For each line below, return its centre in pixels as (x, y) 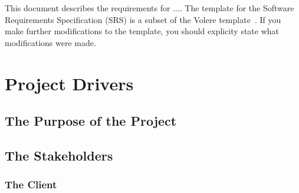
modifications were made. (50, 42)
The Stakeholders (59, 155)
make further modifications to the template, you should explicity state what (142, 31)
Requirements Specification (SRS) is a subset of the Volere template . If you (143, 19)
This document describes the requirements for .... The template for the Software (149, 8)
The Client (31, 184)
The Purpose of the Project (91, 121)
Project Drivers (69, 83)
